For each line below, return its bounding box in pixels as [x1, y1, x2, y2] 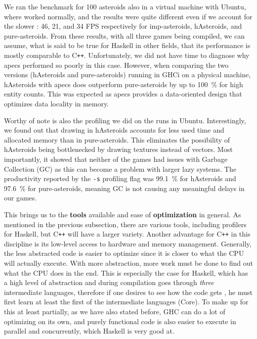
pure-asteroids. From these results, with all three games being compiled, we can [4, 30, 245, 41]
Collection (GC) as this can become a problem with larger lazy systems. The [4, 163, 236, 174]
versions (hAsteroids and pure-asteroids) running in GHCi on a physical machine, [4, 69, 251, 80]
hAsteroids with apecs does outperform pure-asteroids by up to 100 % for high [4, 79, 243, 89]
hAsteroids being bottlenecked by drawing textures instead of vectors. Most [4, 144, 233, 154]
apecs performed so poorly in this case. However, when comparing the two [4, 59, 229, 70]
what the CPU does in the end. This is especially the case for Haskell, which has [4, 267, 248, 278]
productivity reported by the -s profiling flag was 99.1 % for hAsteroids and [4, 173, 236, 184]
